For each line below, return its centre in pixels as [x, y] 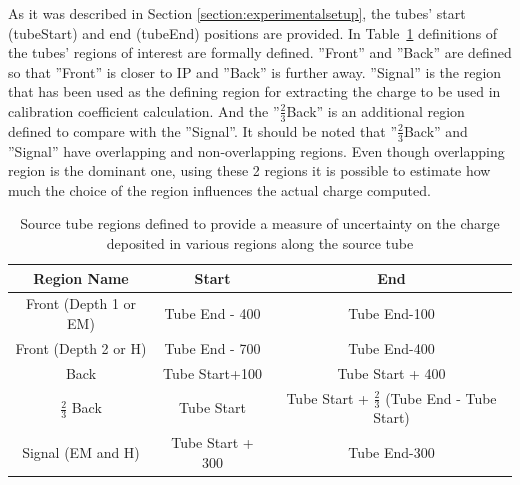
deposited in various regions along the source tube [260, 243]
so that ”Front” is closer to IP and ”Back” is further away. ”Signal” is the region [255, 71]
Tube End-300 [391, 452]
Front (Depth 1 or [81, 303]
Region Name [81, 277]
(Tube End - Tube [441, 397]
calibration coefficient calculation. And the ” [144, 110]
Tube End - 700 [212, 347]
